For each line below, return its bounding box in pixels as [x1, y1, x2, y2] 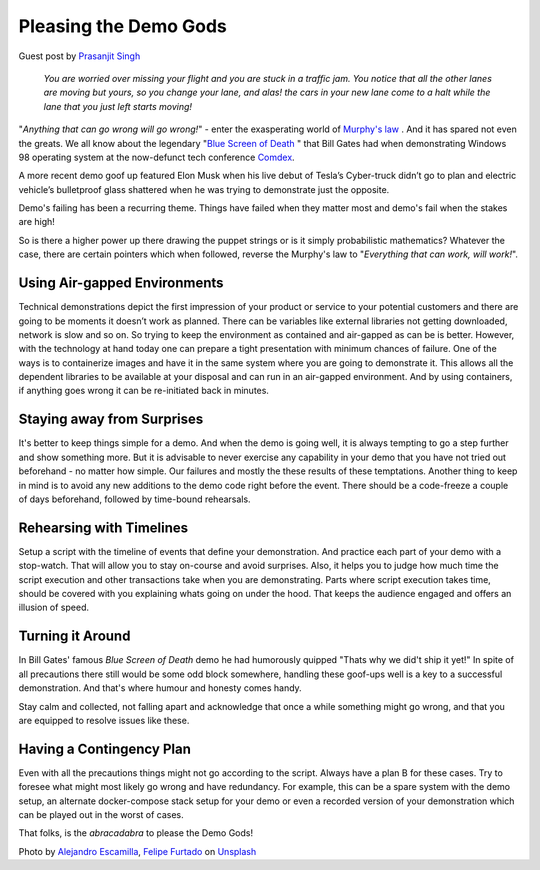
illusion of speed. [18, 601, 90, 614]
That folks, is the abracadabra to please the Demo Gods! [18, 827, 254, 839]
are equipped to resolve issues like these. [18, 714, 190, 726]
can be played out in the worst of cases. [18, 808, 184, 820]
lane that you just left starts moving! [43, 100, 193, 112]
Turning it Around [18, 628, 131, 645]
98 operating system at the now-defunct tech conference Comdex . [18, 151, 295, 163]
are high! [18, 216, 55, 228]
